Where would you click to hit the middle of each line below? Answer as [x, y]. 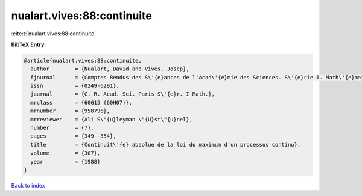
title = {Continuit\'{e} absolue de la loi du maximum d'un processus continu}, [166, 145]
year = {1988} [65, 161]
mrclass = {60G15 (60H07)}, [81, 103]
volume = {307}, [65, 153]
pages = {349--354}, [74, 136]
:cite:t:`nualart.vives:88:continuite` [54, 34]
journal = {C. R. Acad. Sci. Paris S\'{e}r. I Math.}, [123, 94]
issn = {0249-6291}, [75, 86]
